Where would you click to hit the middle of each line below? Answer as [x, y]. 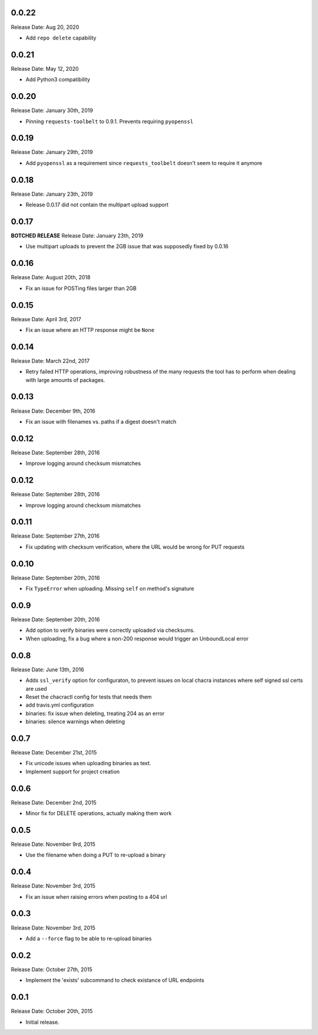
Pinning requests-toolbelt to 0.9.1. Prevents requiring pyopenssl [110, 121]
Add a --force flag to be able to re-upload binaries [89, 938]
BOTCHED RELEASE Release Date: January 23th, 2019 [77, 235]
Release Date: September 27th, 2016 [55, 536]
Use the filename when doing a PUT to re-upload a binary [96, 855]
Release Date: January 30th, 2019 [52, 111]
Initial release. [42, 1022]
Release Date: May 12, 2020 [45, 68]
